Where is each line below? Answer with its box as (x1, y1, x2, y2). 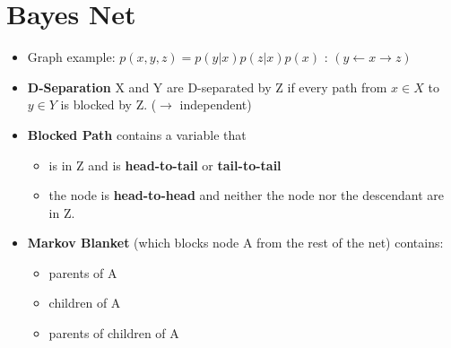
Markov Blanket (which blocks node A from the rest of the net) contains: (27, 233, 444, 252)
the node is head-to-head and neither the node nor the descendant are (48, 186, 444, 204)
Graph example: (27, 48, 116, 66)
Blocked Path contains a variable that (27, 125, 247, 144)
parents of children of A (48, 324, 179, 343)
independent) (179, 95, 252, 114)
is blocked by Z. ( (60, 95, 157, 114)
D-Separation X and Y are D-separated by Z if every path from (27, 77, 387, 96)
